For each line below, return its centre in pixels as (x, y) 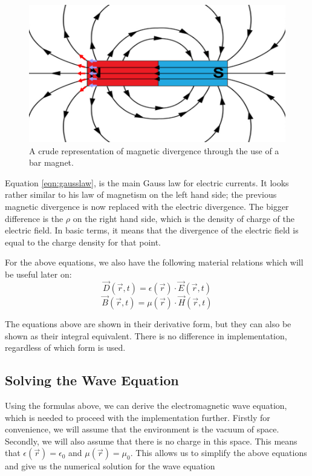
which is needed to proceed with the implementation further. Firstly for (138, 417)
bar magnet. (51, 162)
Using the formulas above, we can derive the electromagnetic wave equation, (146, 406)
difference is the (34, 218)
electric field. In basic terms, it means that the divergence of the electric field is (152, 230)
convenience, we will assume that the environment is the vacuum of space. (142, 429)
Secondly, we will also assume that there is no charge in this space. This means (151, 441)
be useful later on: (38, 274)
